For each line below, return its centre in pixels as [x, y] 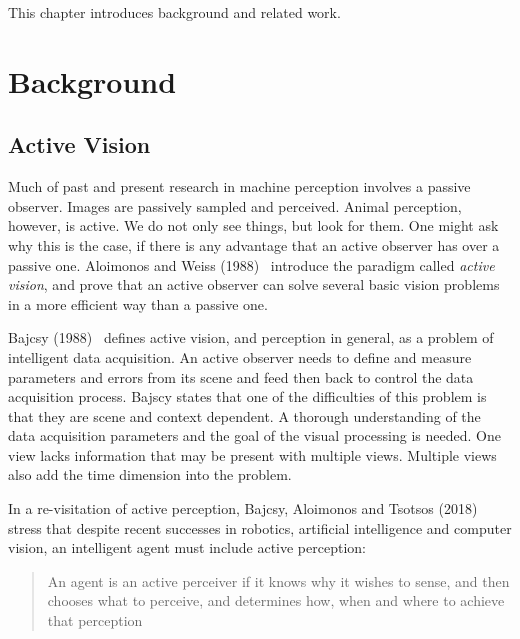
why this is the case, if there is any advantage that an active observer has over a [254, 244]
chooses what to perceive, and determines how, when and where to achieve [276, 600]
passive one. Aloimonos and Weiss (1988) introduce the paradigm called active [251, 264]
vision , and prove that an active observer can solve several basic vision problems [254, 284]
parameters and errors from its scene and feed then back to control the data [241, 376]
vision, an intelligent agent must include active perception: [187, 547]
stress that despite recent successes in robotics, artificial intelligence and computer [260, 527]
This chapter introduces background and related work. [174, 12]
